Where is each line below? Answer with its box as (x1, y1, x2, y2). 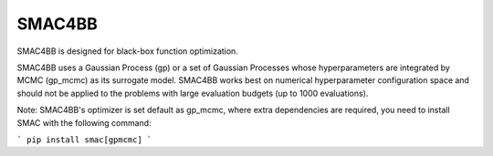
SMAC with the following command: (16, 117, 152, 128)
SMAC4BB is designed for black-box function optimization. (16, 46, 239, 57)
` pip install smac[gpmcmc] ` (16, 134, 152, 145)
